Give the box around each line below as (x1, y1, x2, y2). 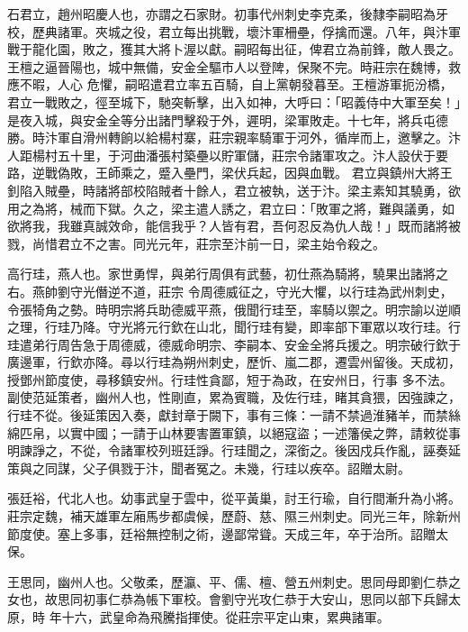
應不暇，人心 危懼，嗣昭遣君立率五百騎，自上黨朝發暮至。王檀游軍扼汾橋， (7, 75, 453, 94)
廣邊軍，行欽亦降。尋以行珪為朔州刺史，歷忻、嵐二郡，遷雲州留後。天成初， (7, 353, 461, 371)
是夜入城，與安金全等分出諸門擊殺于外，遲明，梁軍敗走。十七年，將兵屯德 (7, 110, 448, 129)
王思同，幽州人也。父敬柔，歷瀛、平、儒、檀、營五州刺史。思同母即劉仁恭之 (7, 572, 461, 591)
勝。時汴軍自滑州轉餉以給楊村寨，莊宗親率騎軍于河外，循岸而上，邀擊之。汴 (7, 128, 461, 147)
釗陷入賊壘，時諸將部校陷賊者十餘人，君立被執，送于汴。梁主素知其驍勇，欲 (7, 180, 461, 199)
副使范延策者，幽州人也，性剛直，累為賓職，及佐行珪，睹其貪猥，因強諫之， (7, 388, 461, 407)
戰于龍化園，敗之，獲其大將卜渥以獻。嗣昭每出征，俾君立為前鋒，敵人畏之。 (7, 40, 461, 59)
